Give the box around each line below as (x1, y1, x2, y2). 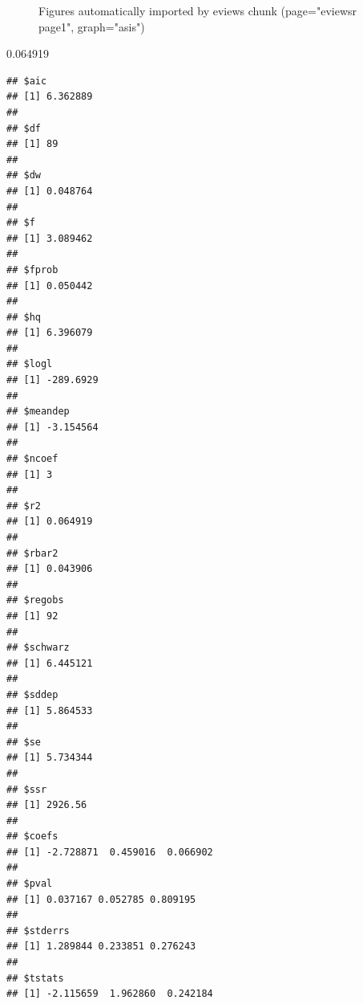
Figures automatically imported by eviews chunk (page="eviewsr (38, 2, 357, 18)
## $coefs (6, 831, 58, 843)
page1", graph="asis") (38, 18, 145, 35)
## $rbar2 (6, 547, 58, 559)
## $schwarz (6, 642, 70, 654)
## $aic (6, 75, 47, 87)
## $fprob (6, 263, 58, 275)
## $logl (6, 358, 53, 370)
